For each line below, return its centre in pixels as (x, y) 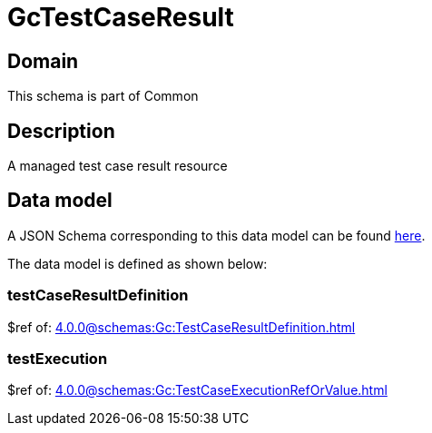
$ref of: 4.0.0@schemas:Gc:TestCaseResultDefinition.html (182, 327)
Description (61, 131)
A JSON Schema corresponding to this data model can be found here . (216, 235)
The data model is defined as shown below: (137, 263)
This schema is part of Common (103, 96)
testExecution (58, 358)
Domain (43, 61)
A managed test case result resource (118, 166)
